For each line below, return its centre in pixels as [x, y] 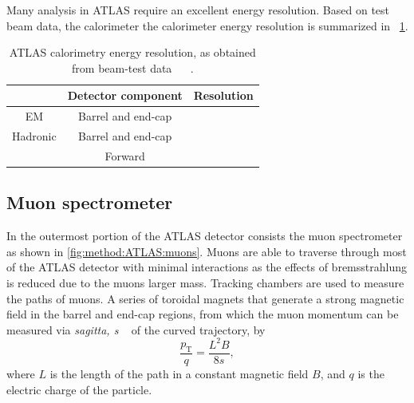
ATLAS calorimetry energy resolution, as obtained [132, 52]
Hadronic [34, 136]
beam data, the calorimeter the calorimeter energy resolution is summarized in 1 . [207, 25]
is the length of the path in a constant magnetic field [179, 373]
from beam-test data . [133, 67]
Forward [125, 155]
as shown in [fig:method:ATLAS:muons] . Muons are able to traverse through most [207, 251]
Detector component [125, 95]
